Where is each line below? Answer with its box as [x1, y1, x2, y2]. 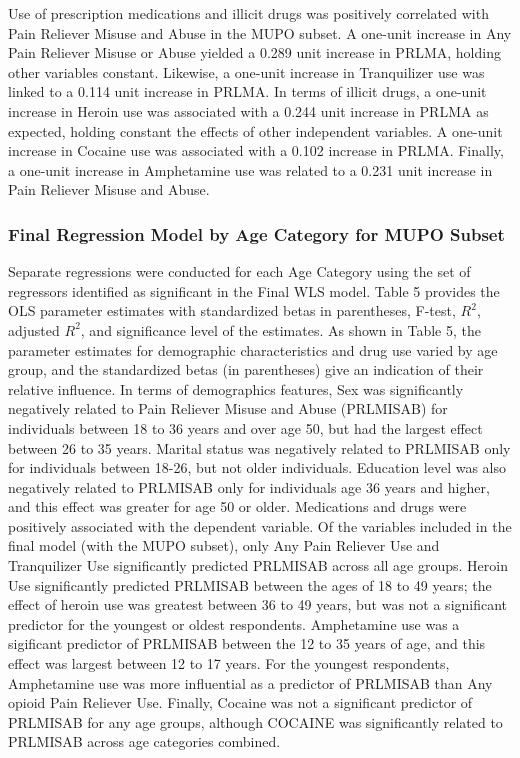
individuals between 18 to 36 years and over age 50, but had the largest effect [8, 417, 483, 438]
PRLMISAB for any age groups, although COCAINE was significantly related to [8, 711, 503, 732]
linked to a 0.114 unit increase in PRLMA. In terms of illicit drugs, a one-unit [8, 81, 487, 102]
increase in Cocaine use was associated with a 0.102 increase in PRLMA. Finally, [8, 140, 504, 161]
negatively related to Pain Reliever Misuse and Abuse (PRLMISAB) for [8, 398, 448, 419]
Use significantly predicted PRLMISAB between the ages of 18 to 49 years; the [8, 574, 492, 595]
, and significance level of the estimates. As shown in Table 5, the [80, 319, 481, 340]
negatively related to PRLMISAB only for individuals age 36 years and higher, [8, 476, 490, 497]
